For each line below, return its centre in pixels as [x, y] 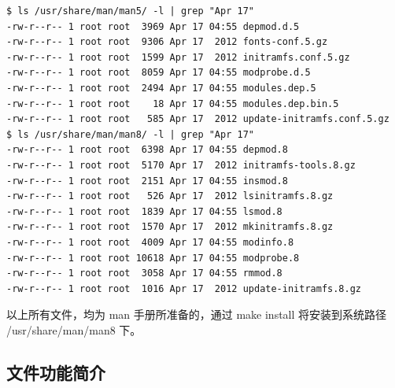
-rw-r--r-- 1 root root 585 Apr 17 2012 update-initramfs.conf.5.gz [198, 119]
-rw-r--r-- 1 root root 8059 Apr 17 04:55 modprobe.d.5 [159, 73]
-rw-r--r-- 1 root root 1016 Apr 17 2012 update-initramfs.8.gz [184, 288]
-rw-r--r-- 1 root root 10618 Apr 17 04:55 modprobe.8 [153, 258]
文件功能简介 [56, 372]
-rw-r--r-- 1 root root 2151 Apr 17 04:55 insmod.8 [147, 181]
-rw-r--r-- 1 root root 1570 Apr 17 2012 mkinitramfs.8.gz [170, 227]
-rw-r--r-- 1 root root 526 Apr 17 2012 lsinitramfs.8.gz [170, 196]
